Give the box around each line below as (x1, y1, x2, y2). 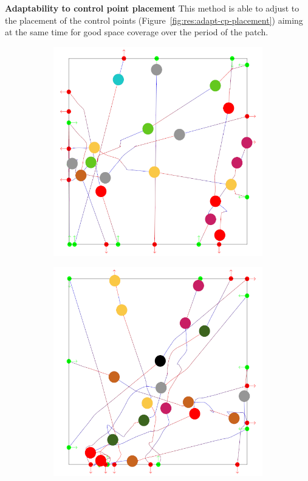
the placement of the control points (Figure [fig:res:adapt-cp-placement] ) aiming (5, 13, 303, 26)
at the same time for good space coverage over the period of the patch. (5, 26, 269, 38)
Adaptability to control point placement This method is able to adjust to (5, 2, 299, 14)
